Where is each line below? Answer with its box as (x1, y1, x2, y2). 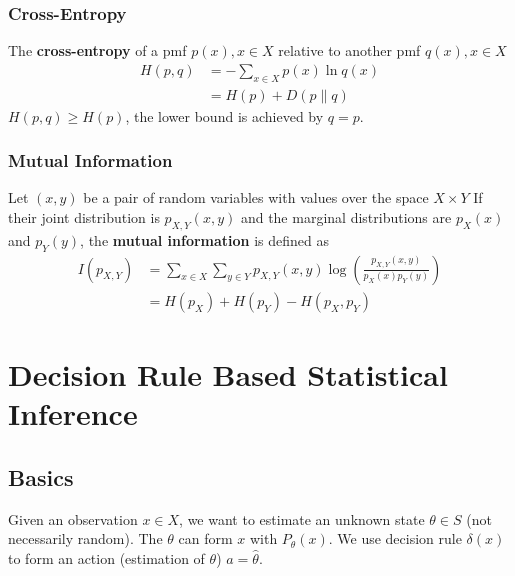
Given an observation (8, 508, 138, 529)
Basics (8, 461, 74, 492)
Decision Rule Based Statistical (8, 353, 448, 394)
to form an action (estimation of (8, 547, 205, 568)
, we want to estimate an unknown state (179, 508, 425, 529)
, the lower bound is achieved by (125, 105, 324, 126)
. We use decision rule (328, 528, 462, 549)
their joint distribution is (8, 207, 160, 228)
